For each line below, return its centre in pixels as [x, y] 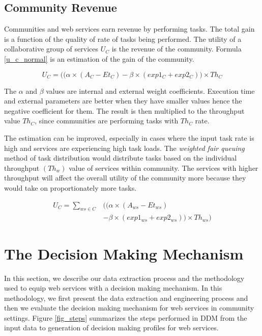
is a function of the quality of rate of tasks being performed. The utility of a [123, 38]
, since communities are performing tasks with [107, 121]
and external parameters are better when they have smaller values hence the [123, 101]
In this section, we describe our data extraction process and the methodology [124, 278]
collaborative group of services [51, 49]
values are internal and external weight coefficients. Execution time [150, 91]
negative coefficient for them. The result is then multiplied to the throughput [124, 110]
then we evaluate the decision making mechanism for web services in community [129, 308]
